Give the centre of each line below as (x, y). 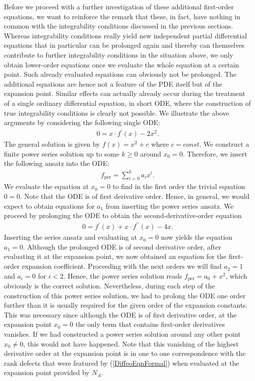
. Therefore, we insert (215, 153)
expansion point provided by (47, 372)
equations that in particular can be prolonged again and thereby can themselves (124, 45)
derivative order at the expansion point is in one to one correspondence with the (125, 353)
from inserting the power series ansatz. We (170, 206)
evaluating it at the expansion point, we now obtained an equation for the (115, 256)
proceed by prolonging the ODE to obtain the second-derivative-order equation (123, 215)
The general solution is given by (52, 144)
